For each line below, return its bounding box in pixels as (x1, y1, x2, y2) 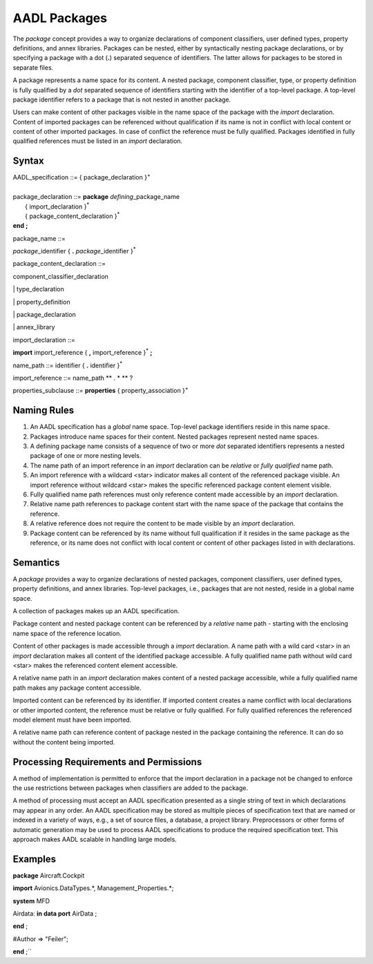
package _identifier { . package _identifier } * (12, 246, 136, 256)
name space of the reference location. (12, 629, 122, 637)
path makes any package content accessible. (12, 684, 142, 692)
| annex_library (12, 323, 55, 331)
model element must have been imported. (12, 715, 132, 724)
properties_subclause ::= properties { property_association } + (12, 385, 189, 395)
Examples (12, 853, 57, 865)
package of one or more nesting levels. (30, 452, 142, 460)
